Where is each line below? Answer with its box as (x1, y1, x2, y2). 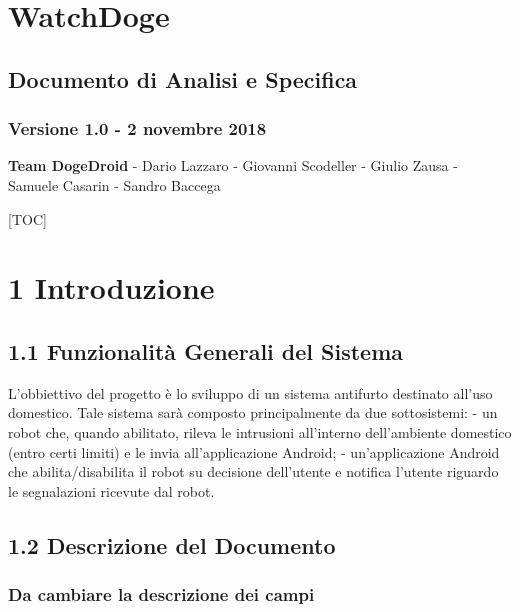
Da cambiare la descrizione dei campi (8, 582, 315, 606)
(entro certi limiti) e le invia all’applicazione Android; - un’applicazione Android (8, 441, 500, 462)
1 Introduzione (8, 267, 215, 308)
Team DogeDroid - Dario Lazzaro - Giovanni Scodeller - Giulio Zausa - (8, 155, 458, 176)
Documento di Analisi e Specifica (8, 63, 358, 94)
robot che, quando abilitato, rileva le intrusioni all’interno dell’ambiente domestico (8, 421, 512, 442)
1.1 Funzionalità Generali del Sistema (8, 335, 404, 366)
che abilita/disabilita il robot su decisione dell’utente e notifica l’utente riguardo (8, 461, 499, 482)
